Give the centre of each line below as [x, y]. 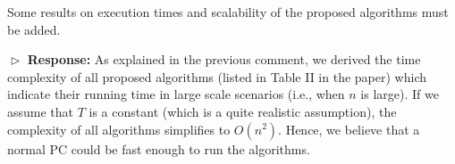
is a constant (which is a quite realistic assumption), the [243, 111]
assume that [41, 111]
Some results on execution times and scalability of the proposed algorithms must [228, 12]
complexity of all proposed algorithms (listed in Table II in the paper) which [217, 76]
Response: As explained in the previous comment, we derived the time [224, 59]
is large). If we [400, 94]
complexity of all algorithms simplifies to [119, 129]
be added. [34, 29]
